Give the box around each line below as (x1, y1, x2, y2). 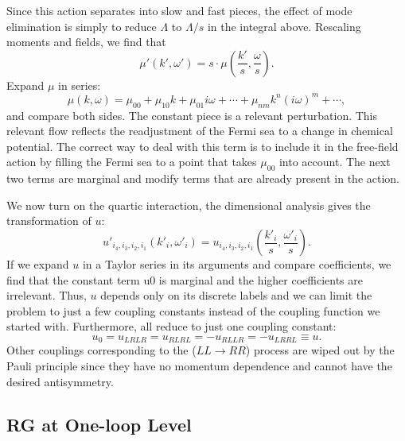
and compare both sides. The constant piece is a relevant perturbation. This (6, 106, 378, 123)
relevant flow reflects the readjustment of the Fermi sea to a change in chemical (6, 122, 393, 139)
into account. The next (278, 153, 391, 170)
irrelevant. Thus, (6, 287, 87, 304)
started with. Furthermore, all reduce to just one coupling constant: (6, 318, 337, 335)
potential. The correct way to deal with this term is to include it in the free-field (6, 137, 399, 154)
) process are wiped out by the (245, 342, 395, 358)
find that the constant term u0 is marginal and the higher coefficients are (6, 271, 363, 288)
